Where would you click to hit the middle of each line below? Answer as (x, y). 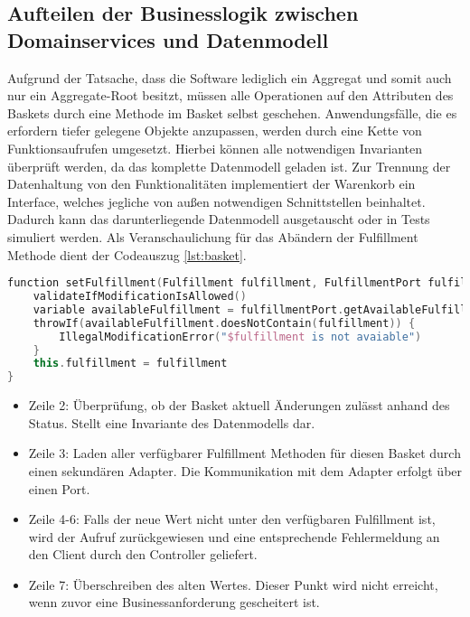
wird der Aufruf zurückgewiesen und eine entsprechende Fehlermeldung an (234, 536)
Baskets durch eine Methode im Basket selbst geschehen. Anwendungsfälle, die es (232, 112)
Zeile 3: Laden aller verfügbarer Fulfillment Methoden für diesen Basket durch (244, 453)
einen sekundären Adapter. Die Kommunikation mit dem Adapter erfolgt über (245, 470)
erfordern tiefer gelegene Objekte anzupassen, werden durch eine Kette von (215, 131)
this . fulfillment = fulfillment (130, 364)
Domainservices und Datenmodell (168, 39)
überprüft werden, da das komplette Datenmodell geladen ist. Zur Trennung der (229, 166)
